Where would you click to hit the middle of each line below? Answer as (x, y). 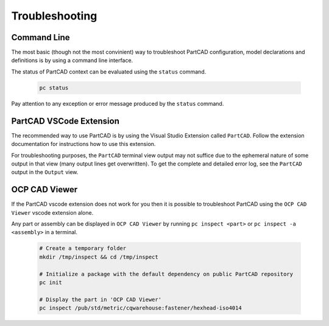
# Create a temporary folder (83, 248)
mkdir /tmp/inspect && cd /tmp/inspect (99, 257)
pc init (51, 282)
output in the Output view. (45, 172)
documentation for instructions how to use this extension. (83, 144)
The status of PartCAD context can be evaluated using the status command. (109, 71)
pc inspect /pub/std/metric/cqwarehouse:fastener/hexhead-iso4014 (140, 308)
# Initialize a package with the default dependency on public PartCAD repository (166, 274)
